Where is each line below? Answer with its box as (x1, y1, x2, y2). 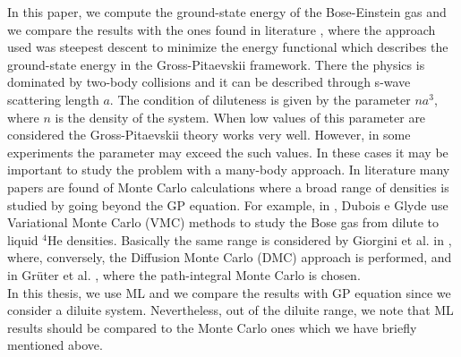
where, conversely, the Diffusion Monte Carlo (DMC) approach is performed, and (7, 248, 452, 267)
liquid (7, 230, 38, 249)
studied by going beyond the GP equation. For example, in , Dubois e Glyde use (7, 195, 448, 214)
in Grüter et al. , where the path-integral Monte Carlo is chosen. (7, 265, 361, 284)
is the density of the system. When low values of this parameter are (55, 107, 426, 126)
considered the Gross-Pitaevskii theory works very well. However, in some (7, 125, 411, 144)
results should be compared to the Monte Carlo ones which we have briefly (7, 318, 417, 336)
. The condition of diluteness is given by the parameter (109, 89, 411, 108)
